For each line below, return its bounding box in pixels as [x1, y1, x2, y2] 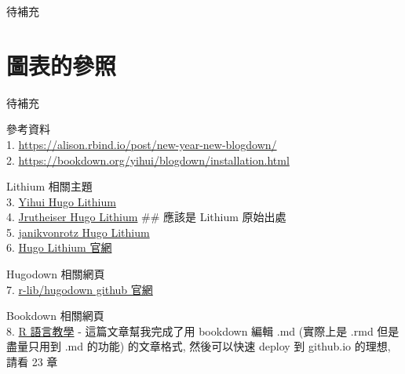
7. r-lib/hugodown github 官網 [6, 281, 153, 297]
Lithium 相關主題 [6, 178, 93, 194]
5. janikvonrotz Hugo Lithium [6, 223, 150, 240]
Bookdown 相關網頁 [6, 307, 104, 324]
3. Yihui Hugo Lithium [6, 193, 116, 209]
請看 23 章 [6, 354, 58, 370]
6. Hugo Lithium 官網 [6, 239, 112, 256]
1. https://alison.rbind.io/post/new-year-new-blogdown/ [6, 136, 277, 152]
